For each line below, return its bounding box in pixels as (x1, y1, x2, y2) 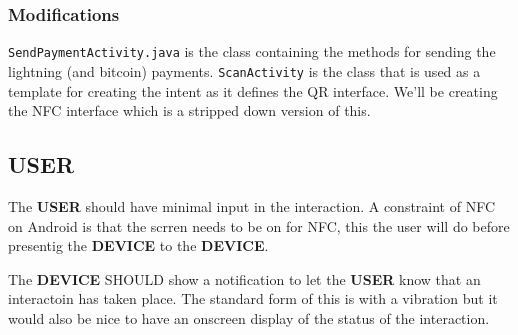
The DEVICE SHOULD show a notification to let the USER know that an (8, 268, 481, 289)
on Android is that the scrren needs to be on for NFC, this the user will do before (8, 215, 510, 236)
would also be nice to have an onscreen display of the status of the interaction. (8, 307, 490, 328)
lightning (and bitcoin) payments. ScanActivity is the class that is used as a (8, 60, 481, 81)
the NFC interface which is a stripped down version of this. (8, 100, 371, 121)
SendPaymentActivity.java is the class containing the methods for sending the (8, 41, 496, 62)
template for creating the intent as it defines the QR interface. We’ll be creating (8, 80, 498, 101)
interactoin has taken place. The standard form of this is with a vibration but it (8, 288, 498, 309)
